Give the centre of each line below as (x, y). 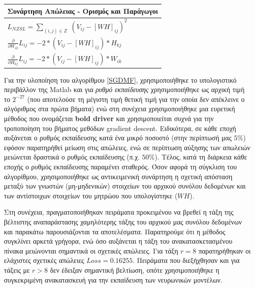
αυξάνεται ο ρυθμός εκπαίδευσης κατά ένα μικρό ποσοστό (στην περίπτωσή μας (118, 138)
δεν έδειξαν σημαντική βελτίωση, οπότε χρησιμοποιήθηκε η (135, 270)
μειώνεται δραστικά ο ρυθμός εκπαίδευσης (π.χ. (72, 157)
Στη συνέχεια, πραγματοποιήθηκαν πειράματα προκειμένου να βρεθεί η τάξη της (119, 212)
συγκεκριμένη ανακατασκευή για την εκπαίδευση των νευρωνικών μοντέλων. (113, 279)
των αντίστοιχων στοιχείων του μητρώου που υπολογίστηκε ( (91, 195)
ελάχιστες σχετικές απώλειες (44, 260)
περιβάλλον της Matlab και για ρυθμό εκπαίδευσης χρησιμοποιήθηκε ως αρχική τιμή (124, 89)
